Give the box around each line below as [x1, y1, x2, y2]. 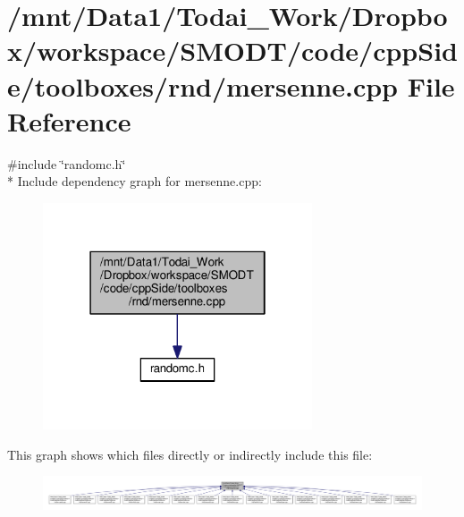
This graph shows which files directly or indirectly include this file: [7, 445, 373, 463]
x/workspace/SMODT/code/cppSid [7, 32, 458, 69]
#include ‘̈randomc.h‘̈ [7, 154, 126, 173]
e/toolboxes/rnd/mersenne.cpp [7, 67, 398, 104]
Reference [7, 102, 131, 139]
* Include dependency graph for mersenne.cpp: [7, 172, 262, 191]
